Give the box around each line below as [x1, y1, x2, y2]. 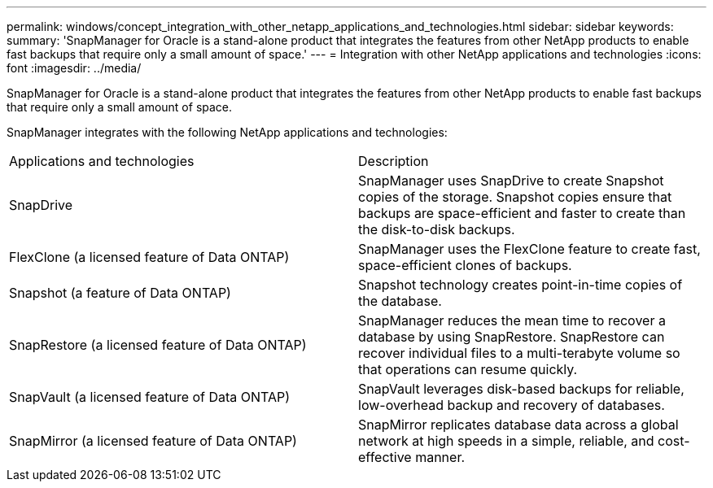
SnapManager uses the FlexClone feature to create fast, [358, 241, 701, 257]
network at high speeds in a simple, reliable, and [358, 433, 654, 449]
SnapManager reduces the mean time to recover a [358, 312, 666, 329]
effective [358, 449, 412, 465]
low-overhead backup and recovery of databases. [358, 397, 665, 413]
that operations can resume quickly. [358, 361, 578, 377]
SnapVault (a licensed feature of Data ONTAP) [9, 389, 291, 405]
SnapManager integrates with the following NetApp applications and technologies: [7, 125, 448, 139]
